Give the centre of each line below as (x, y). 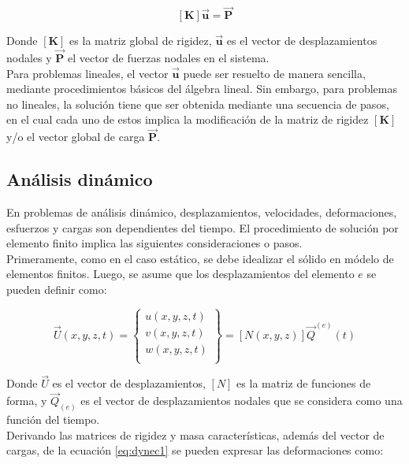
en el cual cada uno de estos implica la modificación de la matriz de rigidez (188, 119)
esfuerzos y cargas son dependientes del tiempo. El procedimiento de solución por (203, 227)
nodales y (29, 58)
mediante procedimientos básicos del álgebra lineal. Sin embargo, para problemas (202, 89)
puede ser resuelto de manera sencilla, (274, 73)
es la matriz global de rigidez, (141, 41)
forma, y (27, 401)
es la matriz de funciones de (304, 383)
